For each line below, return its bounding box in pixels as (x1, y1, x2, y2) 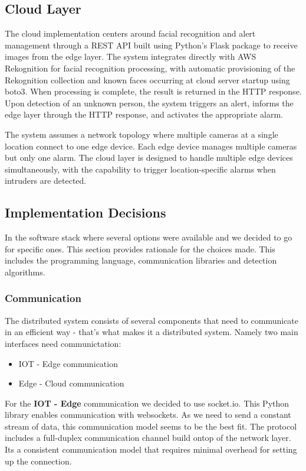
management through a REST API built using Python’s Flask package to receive (5, 38, 298, 51)
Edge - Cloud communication (18, 377, 124, 389)
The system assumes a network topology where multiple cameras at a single (5, 128, 278, 140)
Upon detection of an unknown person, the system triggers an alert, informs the (5, 96, 294, 109)
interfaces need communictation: (5, 337, 121, 349)
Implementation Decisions (5, 203, 166, 222)
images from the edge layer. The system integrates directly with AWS (5, 50, 256, 63)
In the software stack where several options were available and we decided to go (5, 231, 292, 243)
